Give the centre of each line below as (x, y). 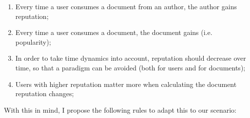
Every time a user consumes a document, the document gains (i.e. (114, 32)
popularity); (33, 42)
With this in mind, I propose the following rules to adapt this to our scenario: (120, 110)
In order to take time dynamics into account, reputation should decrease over (131, 58)
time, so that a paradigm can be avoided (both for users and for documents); (130, 67)
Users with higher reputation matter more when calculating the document (126, 84)
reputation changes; (45, 93)
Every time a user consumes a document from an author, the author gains (126, 6)
